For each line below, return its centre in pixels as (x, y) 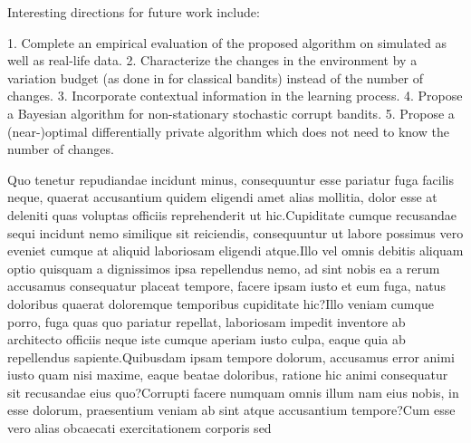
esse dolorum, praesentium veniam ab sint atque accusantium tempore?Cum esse (231, 410)
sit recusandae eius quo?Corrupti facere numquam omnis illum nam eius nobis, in (233, 392)
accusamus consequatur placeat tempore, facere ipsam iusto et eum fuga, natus (226, 286)
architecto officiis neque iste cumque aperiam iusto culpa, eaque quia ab (207, 339)
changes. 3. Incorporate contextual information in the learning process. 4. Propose (235, 96)
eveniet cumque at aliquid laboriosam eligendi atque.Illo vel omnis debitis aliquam (235, 250)
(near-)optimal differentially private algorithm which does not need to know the (228, 131)
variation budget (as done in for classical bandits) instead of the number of (216, 77)
